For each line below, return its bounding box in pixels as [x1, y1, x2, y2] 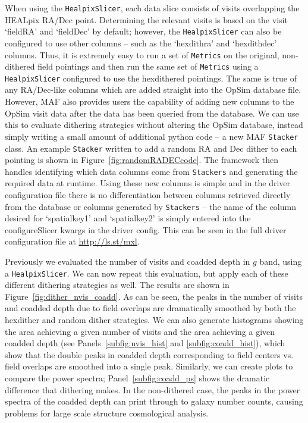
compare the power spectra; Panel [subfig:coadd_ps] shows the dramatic [5, 372, 270, 384]
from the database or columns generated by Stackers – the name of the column [5, 200, 296, 212]
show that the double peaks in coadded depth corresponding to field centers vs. [5, 348, 294, 361]
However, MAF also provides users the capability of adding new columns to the [5, 95, 294, 108]
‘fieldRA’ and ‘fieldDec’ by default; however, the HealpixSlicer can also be [5, 25, 282, 37]
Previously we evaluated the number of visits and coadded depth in [5, 255, 250, 268]
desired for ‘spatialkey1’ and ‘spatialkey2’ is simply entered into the [5, 212, 251, 224]
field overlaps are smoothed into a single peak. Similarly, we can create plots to [5, 360, 293, 372]
